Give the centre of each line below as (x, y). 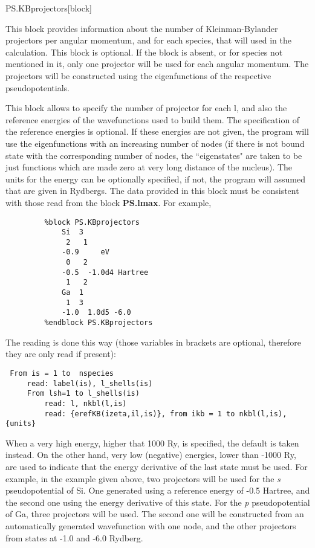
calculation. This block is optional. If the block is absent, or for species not (144, 52)
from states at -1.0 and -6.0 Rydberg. (74, 537)
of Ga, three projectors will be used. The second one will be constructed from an (155, 514)
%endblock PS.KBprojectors (99, 323)
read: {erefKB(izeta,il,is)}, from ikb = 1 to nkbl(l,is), (166, 414)
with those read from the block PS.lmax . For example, (109, 202)
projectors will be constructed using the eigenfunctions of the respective (138, 75)
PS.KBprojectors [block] (49, 8)
